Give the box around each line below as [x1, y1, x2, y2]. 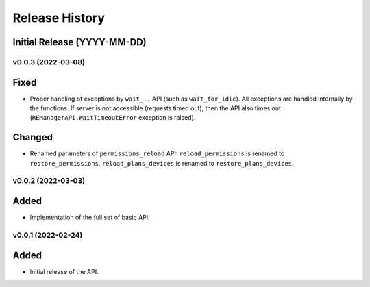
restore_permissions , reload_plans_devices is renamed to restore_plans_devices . [29, 159, 294, 167]
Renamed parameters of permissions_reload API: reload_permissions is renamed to [29, 149, 285, 158]
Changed [12, 132, 53, 143]
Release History [12, 10, 106, 25]
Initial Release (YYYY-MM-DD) [12, 36, 147, 48]
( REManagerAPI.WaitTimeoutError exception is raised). [29, 114, 196, 122]
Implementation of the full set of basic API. [29, 213, 150, 222]
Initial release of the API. [29, 267, 99, 275]
